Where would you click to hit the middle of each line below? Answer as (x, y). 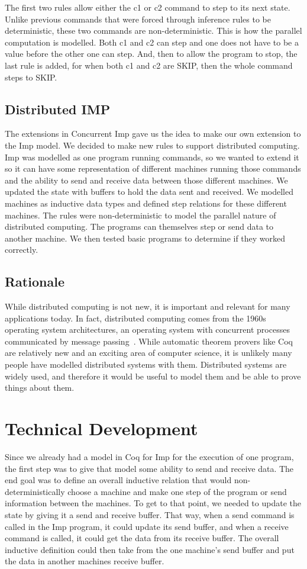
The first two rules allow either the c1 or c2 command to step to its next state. (148, 7)
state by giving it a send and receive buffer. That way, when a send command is (150, 514)
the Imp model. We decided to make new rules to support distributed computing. (152, 145)
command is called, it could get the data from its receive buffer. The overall (142, 538)
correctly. (22, 250)
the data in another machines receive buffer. (85, 561)
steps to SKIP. (31, 77)
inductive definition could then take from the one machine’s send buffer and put (150, 549)
